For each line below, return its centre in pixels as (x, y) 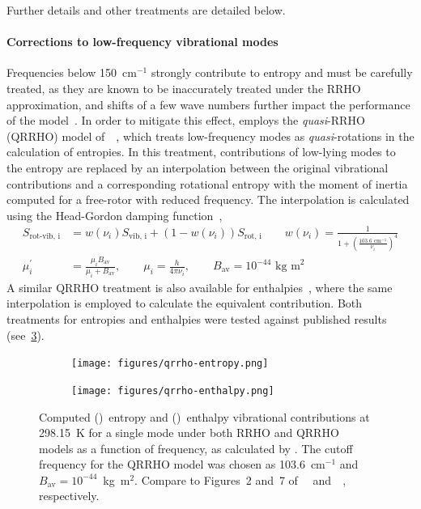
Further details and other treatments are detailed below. (146, 10)
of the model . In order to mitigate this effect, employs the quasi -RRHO (186, 120)
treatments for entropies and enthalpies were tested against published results (197, 319)
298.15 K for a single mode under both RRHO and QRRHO (189, 433)
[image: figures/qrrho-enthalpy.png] (173, 390)
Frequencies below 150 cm (72, 72)
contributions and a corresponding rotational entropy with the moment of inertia (207, 183)
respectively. (69, 496)
